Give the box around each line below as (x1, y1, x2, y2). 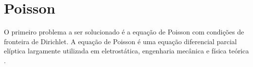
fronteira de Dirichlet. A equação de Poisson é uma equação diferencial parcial (4, 36, 237, 46)
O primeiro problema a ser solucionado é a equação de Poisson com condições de (4, 26, 244, 36)
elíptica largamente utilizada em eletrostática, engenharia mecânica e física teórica (4, 46, 249, 56)
